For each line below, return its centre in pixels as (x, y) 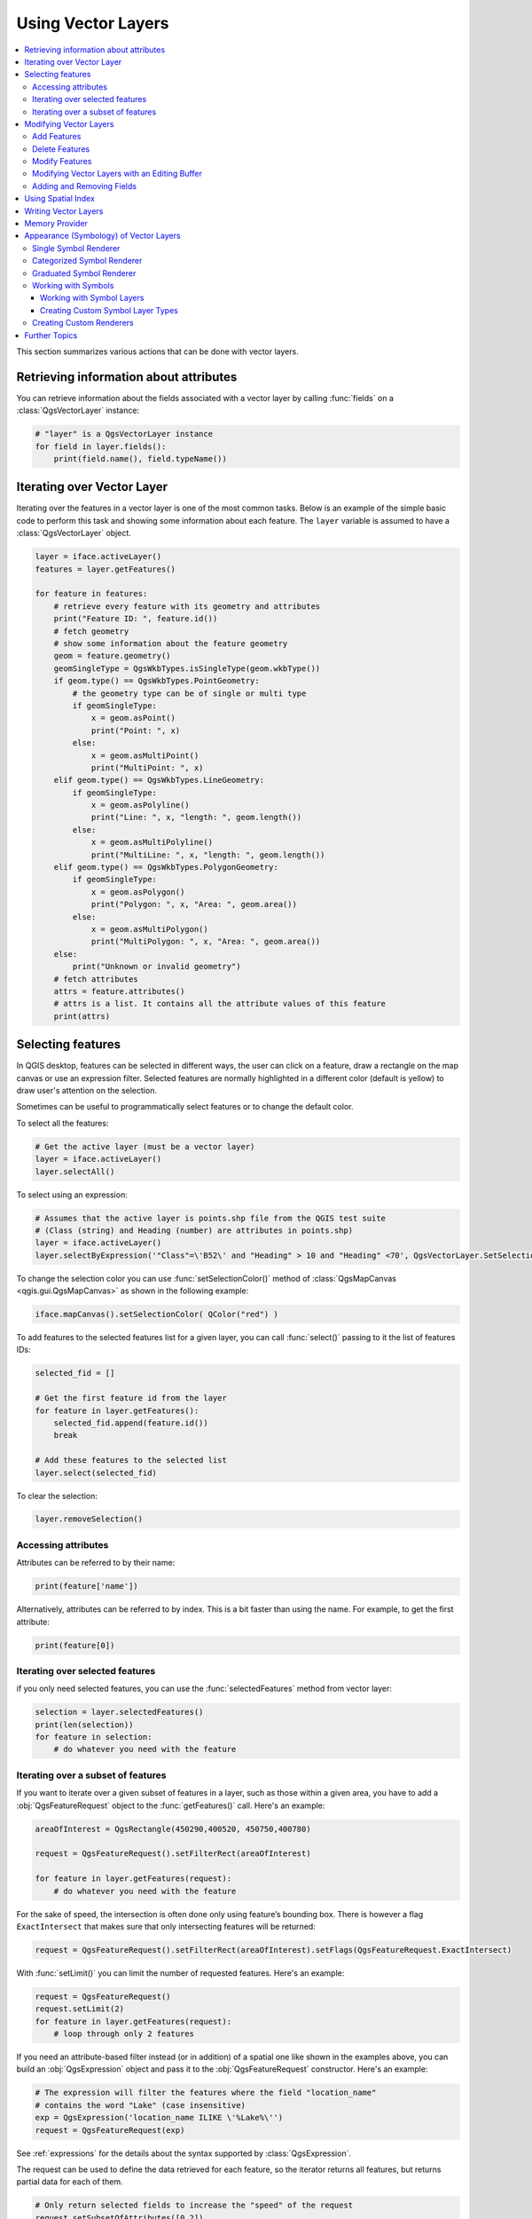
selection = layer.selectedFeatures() (119, 1712)
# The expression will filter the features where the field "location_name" (206, 2093)
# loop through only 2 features (124, 2034)
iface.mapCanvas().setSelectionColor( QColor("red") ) (156, 1315)
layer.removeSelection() (89, 1519)
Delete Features (61, 149)
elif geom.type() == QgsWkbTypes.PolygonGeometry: (166, 867)
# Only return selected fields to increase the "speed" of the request (194, 2205)
